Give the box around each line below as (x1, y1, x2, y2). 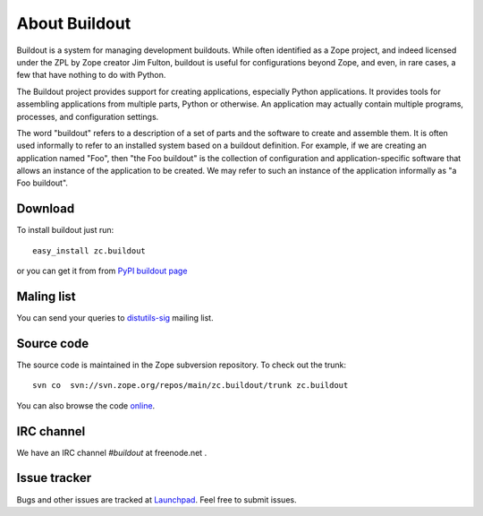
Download (16, 202, 75, 217)
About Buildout (16, 13, 131, 33)
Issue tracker (16, 470, 92, 486)
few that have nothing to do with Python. (16, 70, 166, 81)
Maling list (16, 288, 76, 304)
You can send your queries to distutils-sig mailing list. (16, 313, 214, 323)
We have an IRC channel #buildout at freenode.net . (16, 447, 208, 458)
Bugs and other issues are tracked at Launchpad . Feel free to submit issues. (16, 494, 297, 505)
